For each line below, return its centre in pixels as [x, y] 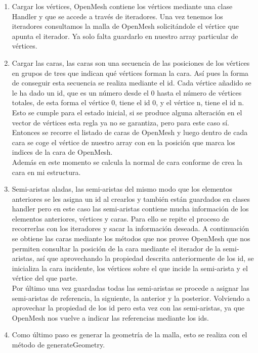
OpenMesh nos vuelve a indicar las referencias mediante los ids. [110, 317]
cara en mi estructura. [46, 172]
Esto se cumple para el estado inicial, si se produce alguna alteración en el [127, 112]
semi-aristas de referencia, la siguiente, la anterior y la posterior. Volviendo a [131, 298]
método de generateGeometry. [58, 344]
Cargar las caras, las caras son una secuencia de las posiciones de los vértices [131, 62]
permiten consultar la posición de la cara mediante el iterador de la [116, 248]
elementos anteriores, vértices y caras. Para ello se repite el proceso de [120, 218]
